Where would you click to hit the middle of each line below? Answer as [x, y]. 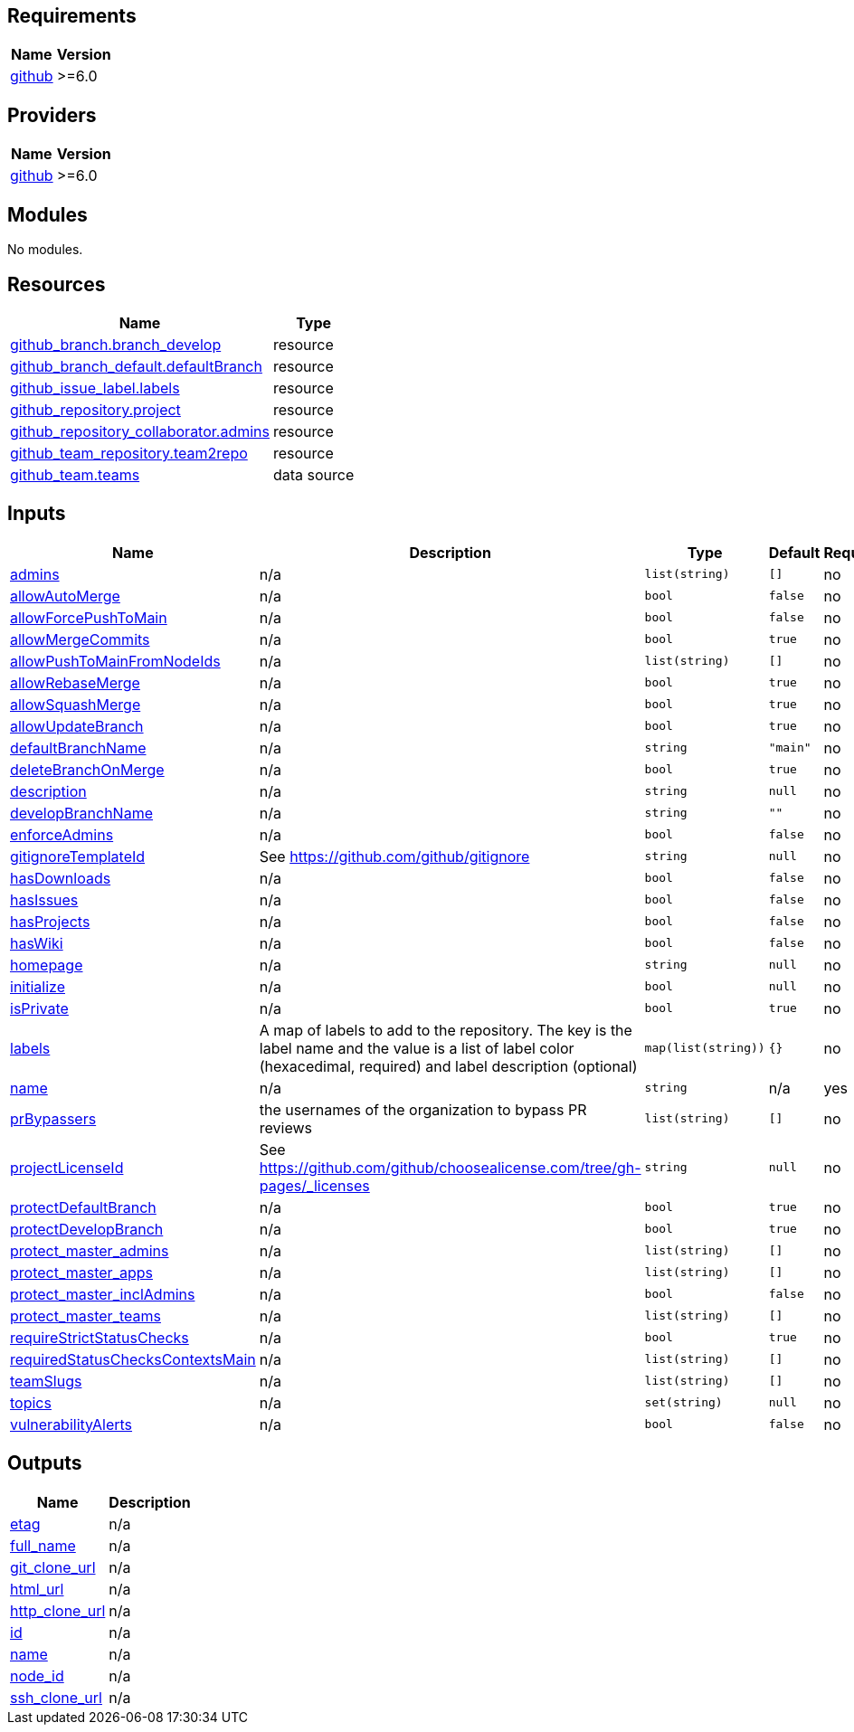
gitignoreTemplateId [78, 856]
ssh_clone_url [56, 1697]
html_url [37, 1589]
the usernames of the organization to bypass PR [423, 1109]
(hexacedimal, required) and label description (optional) [448, 1066]
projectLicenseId [67, 1167]
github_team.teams [75, 474]
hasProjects [50, 921]
